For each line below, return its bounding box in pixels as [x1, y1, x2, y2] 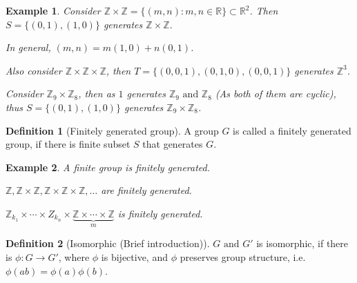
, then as [78, 86, 115, 101]
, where [58, 249, 90, 264]
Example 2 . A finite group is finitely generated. [6, 159, 211, 174]
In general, [6, 40, 51, 55]
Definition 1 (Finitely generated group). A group [6, 123, 219, 137]
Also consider [6, 63, 62, 77]
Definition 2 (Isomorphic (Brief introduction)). [6, 236, 210, 251]
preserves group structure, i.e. [180, 249, 306, 264]
